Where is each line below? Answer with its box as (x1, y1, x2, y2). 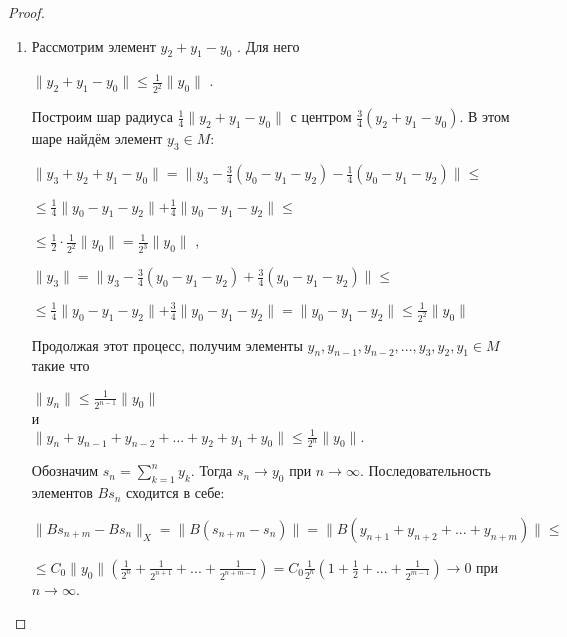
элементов (31, 482, 93, 503)
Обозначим (31, 460, 99, 481)
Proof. (8, 2, 45, 22)
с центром (290, 106, 352, 127)
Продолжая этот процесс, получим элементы (31, 334, 303, 355)
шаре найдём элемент (31, 128, 163, 149)
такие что (31, 355, 90, 376)
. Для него (237, 35, 300, 56)
